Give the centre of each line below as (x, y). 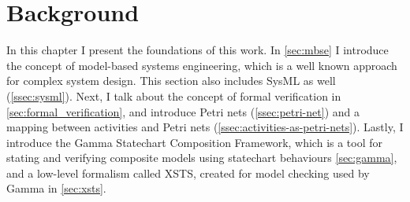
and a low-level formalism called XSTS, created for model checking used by (188, 173)
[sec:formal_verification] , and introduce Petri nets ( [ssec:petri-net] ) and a (183, 111)
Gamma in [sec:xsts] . (56, 188)
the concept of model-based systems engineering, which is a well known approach (202, 65)
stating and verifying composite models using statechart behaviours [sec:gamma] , (202, 158)
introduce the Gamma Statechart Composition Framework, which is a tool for (195, 142)
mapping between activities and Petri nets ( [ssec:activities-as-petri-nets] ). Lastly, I (205, 127)
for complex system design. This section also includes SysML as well (171, 81)
